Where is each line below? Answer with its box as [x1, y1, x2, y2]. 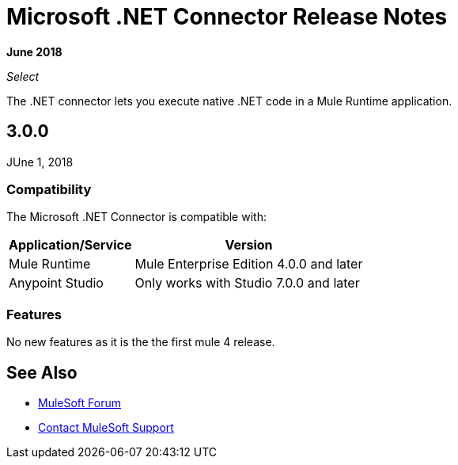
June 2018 [6, 44, 62, 59]
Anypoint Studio [9, 275, 104, 292]
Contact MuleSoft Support [38, 420, 174, 434]
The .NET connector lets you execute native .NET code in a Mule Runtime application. [6, 93, 452, 108]
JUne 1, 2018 [6, 154, 74, 169]
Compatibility [6, 181, 92, 197]
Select [6, 69, 40, 83]
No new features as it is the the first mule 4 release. [6, 335, 275, 349]
